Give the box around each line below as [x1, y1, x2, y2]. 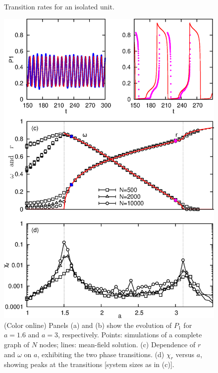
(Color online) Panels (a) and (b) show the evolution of [4, 320, 172, 330]
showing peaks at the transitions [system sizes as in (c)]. [4, 359, 174, 370]
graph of [4, 339, 30, 350]
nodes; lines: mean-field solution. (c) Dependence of [39, 339, 196, 350]
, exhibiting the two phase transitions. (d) [37, 349, 164, 359]
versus [175, 349, 195, 359]
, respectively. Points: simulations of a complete [57, 329, 202, 340]
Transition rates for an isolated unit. [4, 1, 114, 11]
